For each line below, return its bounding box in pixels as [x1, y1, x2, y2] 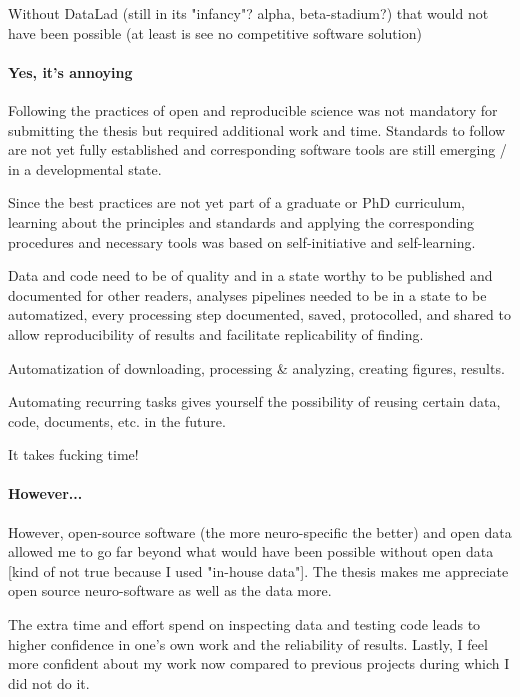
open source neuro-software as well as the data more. [8, 580, 332, 601]
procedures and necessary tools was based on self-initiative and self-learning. [8, 231, 476, 252]
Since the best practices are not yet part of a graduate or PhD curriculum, [8, 192, 465, 213]
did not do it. [8, 672, 90, 693]
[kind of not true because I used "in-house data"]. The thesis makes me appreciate [8, 560, 509, 581]
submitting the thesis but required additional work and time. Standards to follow [8, 119, 506, 140]
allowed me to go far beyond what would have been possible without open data [8, 541, 494, 562]
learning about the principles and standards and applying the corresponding [8, 211, 475, 232]
